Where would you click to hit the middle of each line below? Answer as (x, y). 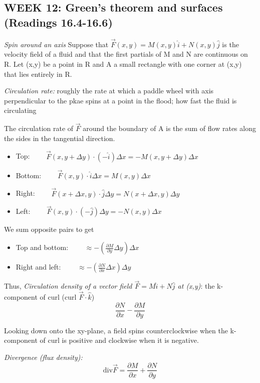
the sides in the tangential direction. (60, 138)
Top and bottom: (42, 247)
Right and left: (38, 267)
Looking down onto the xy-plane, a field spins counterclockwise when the (116, 330)
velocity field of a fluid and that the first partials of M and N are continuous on (126, 54)
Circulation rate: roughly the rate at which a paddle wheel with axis (109, 91)
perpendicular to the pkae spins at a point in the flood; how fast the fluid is (120, 100)
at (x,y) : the (196, 286)
